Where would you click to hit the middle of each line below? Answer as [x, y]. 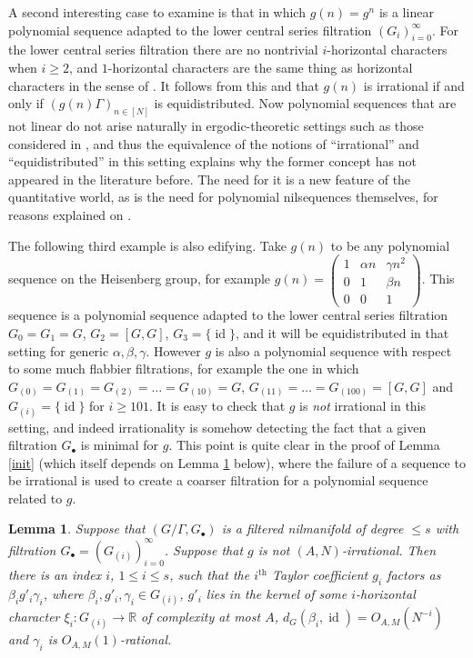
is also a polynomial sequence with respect [333, 350]
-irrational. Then [389, 549]
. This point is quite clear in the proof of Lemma [304, 445]
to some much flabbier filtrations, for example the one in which [184, 369]
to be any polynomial [390, 245]
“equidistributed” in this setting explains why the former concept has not [212, 161]
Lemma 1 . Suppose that [77, 528]
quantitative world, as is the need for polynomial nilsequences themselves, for [223, 197]
